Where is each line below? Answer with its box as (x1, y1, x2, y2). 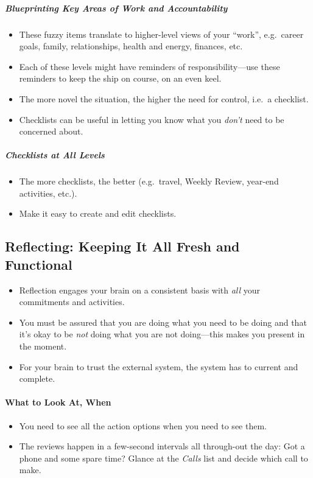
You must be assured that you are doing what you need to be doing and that (19, 315, 307, 328)
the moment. (19, 340, 67, 353)
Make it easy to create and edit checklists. (19, 207, 177, 220)
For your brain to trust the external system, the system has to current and (19, 360, 298, 373)
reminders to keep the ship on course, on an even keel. (19, 72, 222, 85)
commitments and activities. (19, 295, 125, 308)
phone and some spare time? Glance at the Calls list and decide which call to (19, 451, 308, 464)
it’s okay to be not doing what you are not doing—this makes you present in (19, 328, 305, 340)
